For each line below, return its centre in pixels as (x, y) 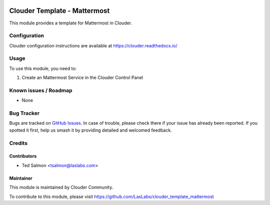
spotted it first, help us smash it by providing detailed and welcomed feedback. (90, 130)
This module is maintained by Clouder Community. (61, 188)
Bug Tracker (24, 113)
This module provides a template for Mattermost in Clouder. (71, 23)
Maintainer (21, 178)
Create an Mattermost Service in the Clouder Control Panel (82, 78)
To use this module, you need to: (43, 68)
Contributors (23, 156)
